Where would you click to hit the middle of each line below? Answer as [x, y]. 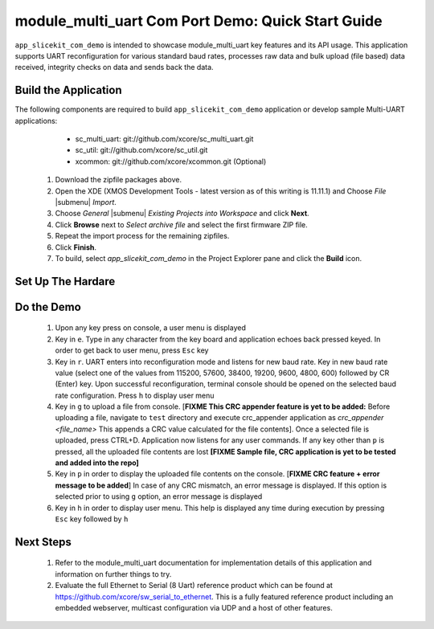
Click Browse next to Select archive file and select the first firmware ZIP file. [182, 224]
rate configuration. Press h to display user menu [135, 395]
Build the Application [68, 90]
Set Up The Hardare [65, 281]
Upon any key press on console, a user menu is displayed [151, 328]
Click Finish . [76, 247]
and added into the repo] [97, 463]
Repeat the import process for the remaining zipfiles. [142, 236]
